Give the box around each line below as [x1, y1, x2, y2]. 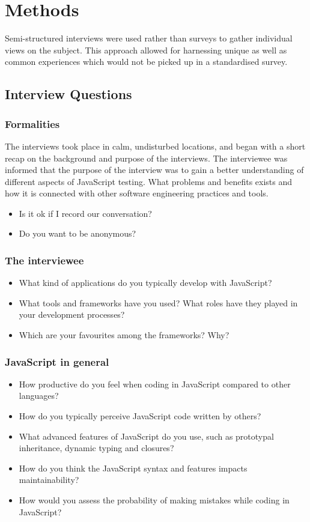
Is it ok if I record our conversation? [19, 207, 152, 219]
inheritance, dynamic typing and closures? [19, 442, 174, 454]
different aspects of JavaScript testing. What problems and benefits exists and [5, 175, 293, 187]
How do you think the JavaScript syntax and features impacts [19, 461, 248, 474]
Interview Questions [5, 85, 132, 103]
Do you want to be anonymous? [19, 227, 136, 240]
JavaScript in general [5, 354, 109, 369]
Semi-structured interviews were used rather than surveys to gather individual [5, 32, 293, 44]
